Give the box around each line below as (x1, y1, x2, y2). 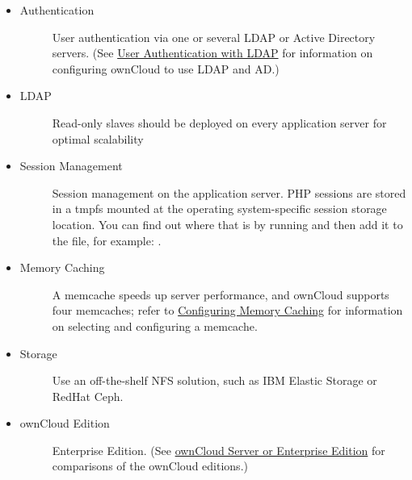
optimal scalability (52, 130, 144, 147)
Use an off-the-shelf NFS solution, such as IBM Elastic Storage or (52, 372, 377, 389)
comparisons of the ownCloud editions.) (52, 457, 248, 474)
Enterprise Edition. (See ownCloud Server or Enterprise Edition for (52, 441, 385, 458)
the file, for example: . (52, 232, 162, 248)
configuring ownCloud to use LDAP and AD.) (52, 60, 280, 77)
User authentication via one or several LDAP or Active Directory (52, 28, 376, 45)
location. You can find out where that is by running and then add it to (52, 215, 403, 232)
